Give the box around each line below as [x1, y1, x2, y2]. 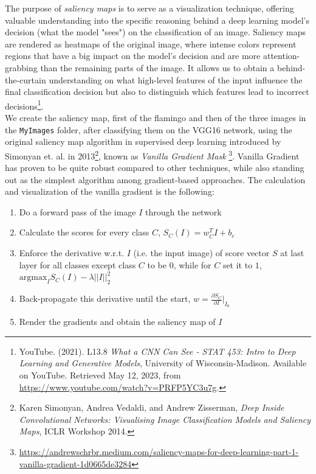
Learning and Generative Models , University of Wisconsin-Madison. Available [19, 357, 307, 369]
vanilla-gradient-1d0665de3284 [19, 457, 132, 470]
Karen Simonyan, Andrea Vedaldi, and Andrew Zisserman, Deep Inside [19, 401, 284, 414]
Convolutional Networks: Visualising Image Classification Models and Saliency [19, 413, 311, 425]
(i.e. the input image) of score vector [133, 246, 270, 259]
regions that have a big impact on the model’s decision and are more [5, 49, 261, 62]
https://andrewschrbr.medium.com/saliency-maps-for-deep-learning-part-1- [19, 445, 299, 458]
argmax [19, 273, 47, 282]
